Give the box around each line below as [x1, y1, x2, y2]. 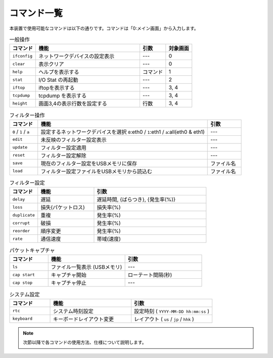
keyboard [12, 316, 33, 322]
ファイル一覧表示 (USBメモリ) [51, 264, 122, 271]
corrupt [12, 220, 30, 226]
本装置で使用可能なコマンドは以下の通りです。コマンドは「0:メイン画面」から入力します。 [9, 25, 199, 31]
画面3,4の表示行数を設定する [38, 100, 107, 107]
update [12, 144, 28, 150]
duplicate [12, 212, 35, 218]
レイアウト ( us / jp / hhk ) [134, 316, 194, 323]
